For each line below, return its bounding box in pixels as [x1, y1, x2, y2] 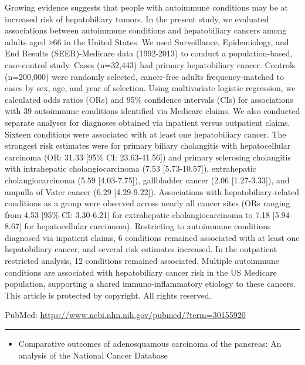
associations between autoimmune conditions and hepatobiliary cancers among [5, 24, 287, 36]
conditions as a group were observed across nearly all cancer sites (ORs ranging [5, 197, 290, 209]
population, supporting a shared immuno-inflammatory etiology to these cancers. [5, 277, 296, 290]
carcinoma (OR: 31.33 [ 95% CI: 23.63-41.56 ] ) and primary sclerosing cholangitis [5, 150, 291, 163]
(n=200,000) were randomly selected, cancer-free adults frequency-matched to [5, 70, 284, 82]
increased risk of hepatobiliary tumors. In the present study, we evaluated [5, 12, 269, 25]
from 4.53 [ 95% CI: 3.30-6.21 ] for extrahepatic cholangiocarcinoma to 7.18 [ [5, 208, 275, 220]
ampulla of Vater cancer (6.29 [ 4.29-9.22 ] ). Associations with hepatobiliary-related [5, 185, 300, 197]
